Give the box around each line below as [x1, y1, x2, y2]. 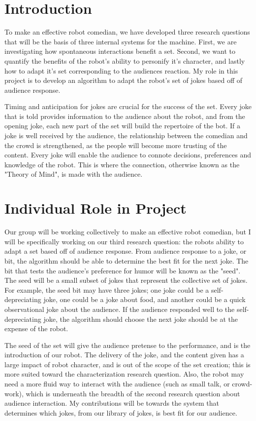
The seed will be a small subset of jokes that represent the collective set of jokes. [4, 275, 248, 285]
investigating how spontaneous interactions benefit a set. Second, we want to [4, 46, 236, 56]
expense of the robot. [4, 323, 68, 334]
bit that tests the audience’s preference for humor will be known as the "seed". [4, 265, 241, 275]
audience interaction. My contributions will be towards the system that [4, 398, 219, 408]
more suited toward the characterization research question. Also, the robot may [4, 369, 244, 379]
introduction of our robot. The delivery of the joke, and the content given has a [4, 349, 244, 360]
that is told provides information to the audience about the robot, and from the [4, 111, 245, 121]
